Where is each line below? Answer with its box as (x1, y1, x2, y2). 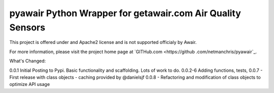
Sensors (9, 22, 46, 33)
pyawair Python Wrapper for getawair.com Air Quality (9, 8, 241, 19)
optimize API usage (9, 81, 50, 87)
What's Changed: (9, 58, 46, 64)
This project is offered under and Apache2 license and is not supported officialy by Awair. (9, 39, 197, 45)
